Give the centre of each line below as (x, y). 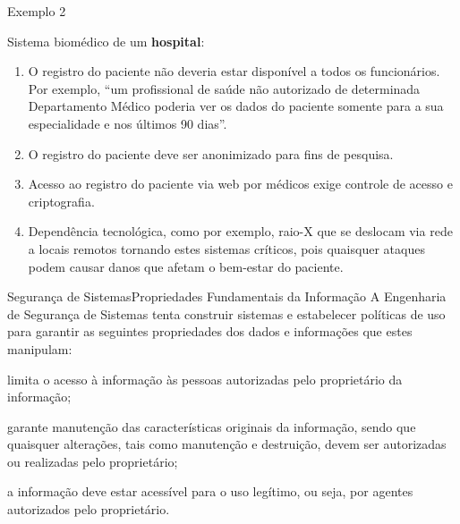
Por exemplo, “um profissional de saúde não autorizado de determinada (224, 88)
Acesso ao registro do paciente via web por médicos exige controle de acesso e (240, 184)
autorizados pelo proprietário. (89, 509)
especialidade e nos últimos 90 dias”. (128, 123)
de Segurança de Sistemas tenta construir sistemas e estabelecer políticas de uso (226, 313)
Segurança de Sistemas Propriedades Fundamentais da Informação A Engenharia (227, 296)
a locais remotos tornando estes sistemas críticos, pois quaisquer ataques (226, 248)
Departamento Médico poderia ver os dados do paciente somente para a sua (236, 106)
